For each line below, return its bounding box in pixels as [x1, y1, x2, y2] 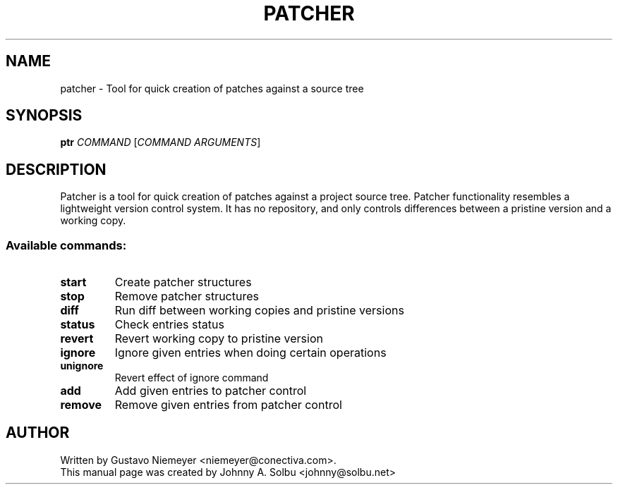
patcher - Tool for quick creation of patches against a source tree [60, 82, 364, 94]
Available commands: [6, 238, 127, 252]
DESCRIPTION [6, 160, 107, 178]
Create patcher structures [114, 275, 252, 290]
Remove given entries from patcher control [114, 398, 342, 412]
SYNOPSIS [6, 106, 83, 125]
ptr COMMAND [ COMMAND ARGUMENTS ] [60, 136, 261, 149]
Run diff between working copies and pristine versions [114, 303, 404, 318]
